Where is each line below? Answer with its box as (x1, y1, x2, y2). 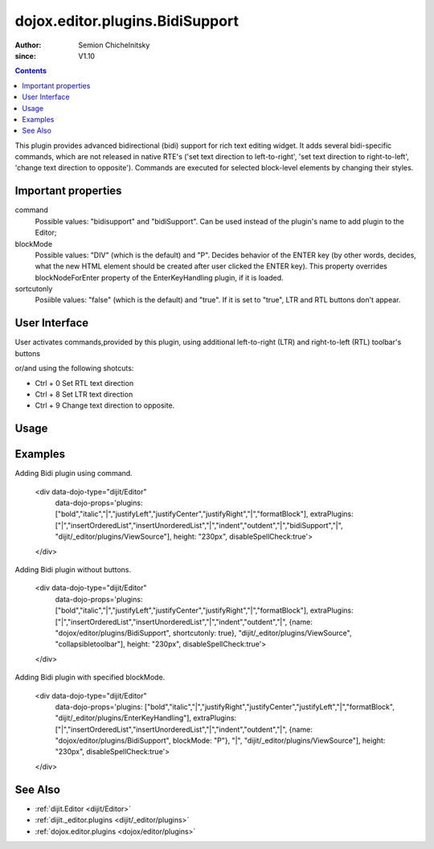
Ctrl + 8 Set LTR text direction (35, 389, 133, 399)
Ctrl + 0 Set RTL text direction (35, 378, 134, 388)
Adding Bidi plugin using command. (14, 469, 133, 478)
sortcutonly (14, 284, 53, 293)
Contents (14, 66, 47, 76)
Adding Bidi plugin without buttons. (14, 565, 132, 574)
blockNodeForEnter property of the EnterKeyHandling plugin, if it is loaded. (35, 273, 285, 282)
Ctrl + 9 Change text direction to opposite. (35, 400, 175, 410)
